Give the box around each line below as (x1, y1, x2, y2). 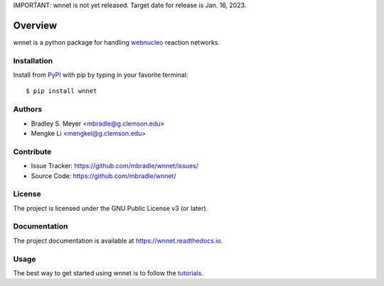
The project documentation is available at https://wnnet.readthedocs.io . (13, 236, 223, 245)
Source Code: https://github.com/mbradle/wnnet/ (31, 171, 176, 180)
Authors (13, 104, 43, 114)
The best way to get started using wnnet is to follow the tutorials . (13, 268, 204, 277)
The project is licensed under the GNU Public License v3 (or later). (13, 204, 208, 212)
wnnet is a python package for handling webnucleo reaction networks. (13, 38, 220, 46)
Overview (13, 19, 58, 31)
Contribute (13, 146, 52, 156)
